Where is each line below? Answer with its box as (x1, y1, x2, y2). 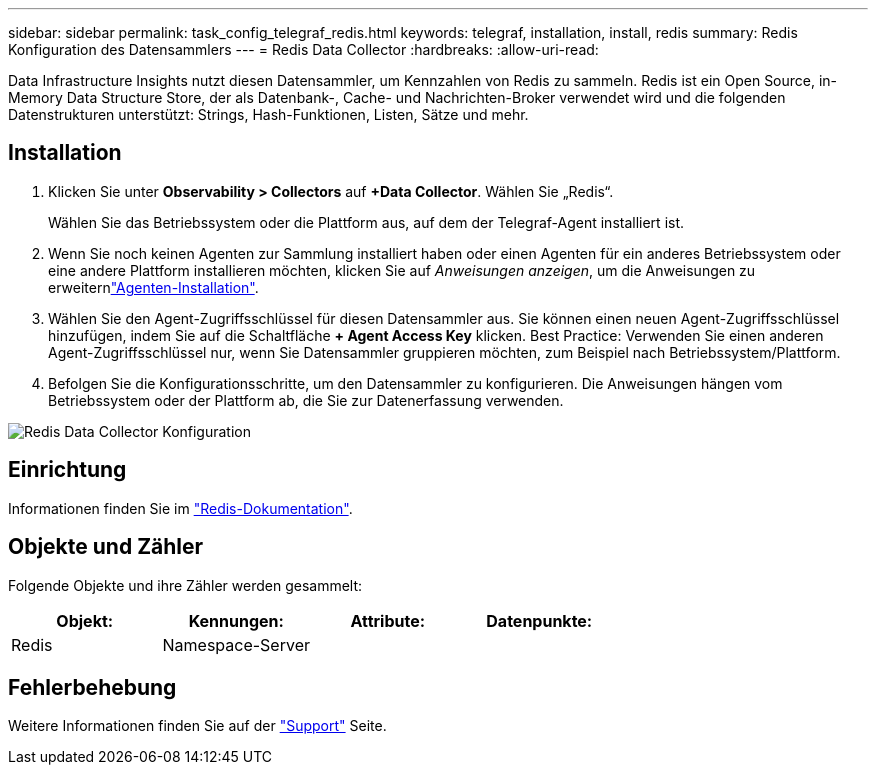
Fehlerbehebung (8, 674, 177, 700)
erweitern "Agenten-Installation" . (48, 278, 259, 296)
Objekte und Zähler (8, 534, 204, 560)
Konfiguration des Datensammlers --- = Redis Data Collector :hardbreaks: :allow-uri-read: (8, 41, 599, 58)
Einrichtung (8, 457, 127, 483)
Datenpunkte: (486, 610, 593, 631)
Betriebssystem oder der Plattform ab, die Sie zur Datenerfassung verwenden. (48, 391, 564, 409)
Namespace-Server (162, 634, 310, 655)
